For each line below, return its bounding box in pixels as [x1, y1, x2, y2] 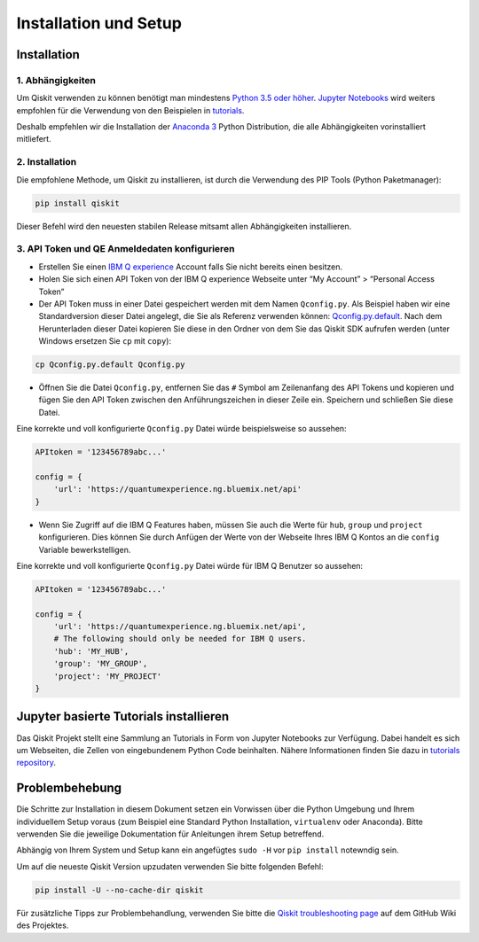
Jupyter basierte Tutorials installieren [16, 709, 230, 724]
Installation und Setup [16, 13, 182, 33]
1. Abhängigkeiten [16, 74, 97, 86]
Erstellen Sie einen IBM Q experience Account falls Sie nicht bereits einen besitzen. [38, 261, 343, 272]
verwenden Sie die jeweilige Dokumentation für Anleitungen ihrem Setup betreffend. [16, 829, 325, 839]
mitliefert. [16, 134, 52, 144]
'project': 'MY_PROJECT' [53, 671, 162, 681]
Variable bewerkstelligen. [38, 544, 131, 555]
